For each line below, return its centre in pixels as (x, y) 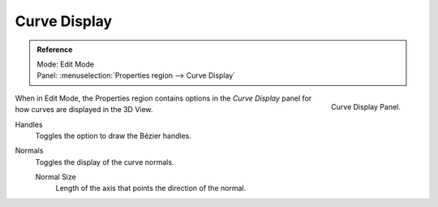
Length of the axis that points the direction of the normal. (151, 188)
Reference (55, 50)
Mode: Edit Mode (66, 64)
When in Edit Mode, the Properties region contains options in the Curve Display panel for (163, 98)
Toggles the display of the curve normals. (105, 162)
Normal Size (56, 177)
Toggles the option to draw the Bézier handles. (114, 136)
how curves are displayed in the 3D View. (84, 110)
